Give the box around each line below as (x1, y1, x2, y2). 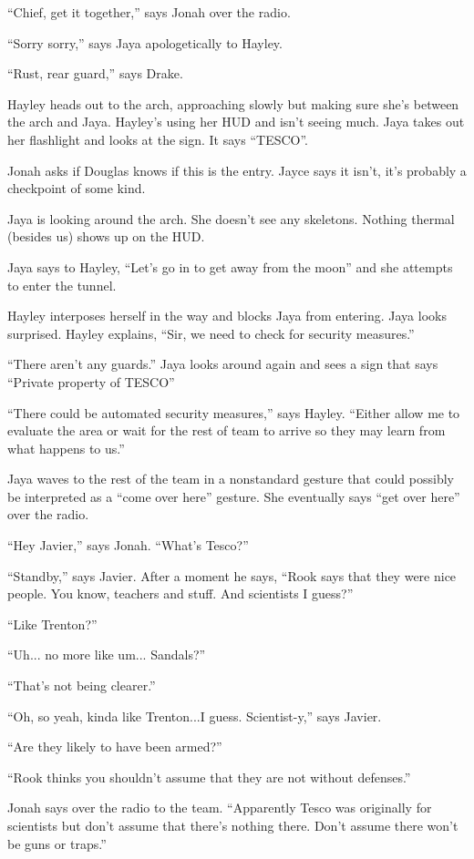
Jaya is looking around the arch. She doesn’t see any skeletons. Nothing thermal (7, 209, 455, 228)
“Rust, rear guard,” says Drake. (7, 64, 183, 83)
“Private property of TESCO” (7, 372, 175, 391)
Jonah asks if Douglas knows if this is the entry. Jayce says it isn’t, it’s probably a (7, 160, 467, 179)
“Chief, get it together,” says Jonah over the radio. (7, 3, 291, 21)
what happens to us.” (7, 438, 125, 457)
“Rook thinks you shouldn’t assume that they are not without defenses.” (7, 767, 411, 786)
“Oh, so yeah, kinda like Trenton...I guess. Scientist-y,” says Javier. (7, 706, 382, 725)
